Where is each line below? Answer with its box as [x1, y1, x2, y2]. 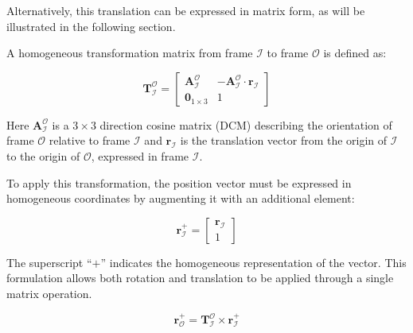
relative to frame [49, 132, 131, 149]
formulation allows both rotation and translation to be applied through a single [6, 269, 394, 286]
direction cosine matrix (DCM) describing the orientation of [99, 116, 392, 133]
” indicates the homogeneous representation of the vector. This [100, 254, 407, 270]
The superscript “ [6, 254, 92, 270]
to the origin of [6, 147, 80, 164]
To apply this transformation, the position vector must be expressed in [6, 174, 352, 191]
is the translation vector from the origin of [180, 132, 388, 149]
